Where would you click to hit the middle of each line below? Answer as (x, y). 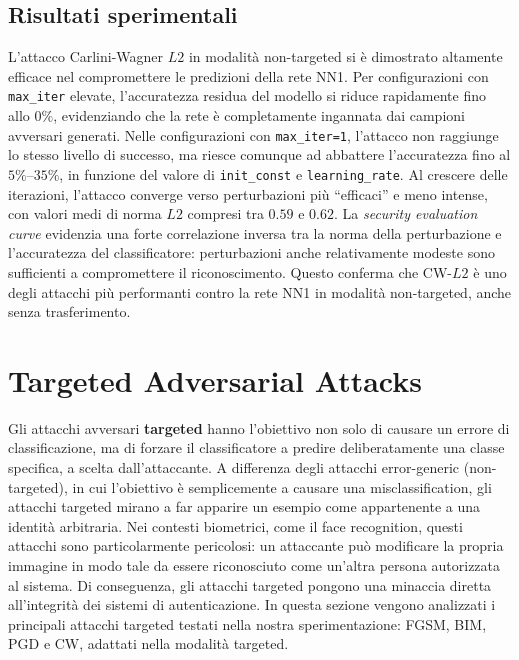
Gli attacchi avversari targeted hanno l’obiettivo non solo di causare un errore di (259, 427)
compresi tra (225, 213)
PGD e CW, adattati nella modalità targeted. (148, 643)
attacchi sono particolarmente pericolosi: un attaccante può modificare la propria (256, 545)
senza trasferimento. (69, 311)
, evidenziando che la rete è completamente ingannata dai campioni (259, 115)
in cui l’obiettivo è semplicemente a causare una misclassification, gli (282, 486)
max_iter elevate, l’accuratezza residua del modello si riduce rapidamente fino (247, 95)
